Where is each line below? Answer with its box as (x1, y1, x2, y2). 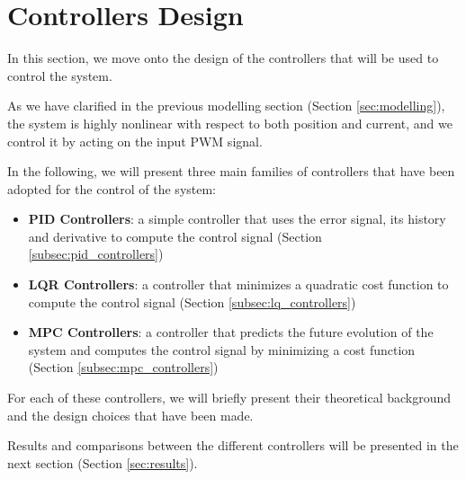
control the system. (7, 66, 112, 84)
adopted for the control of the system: (7, 179, 217, 198)
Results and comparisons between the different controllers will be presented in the (7, 436, 459, 455)
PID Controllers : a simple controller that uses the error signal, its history (28, 209, 446, 228)
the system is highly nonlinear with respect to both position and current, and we (7, 113, 453, 132)
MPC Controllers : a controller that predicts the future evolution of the (28, 323, 434, 342)
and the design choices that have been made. (7, 405, 254, 424)
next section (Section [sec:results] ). (7, 453, 198, 472)
